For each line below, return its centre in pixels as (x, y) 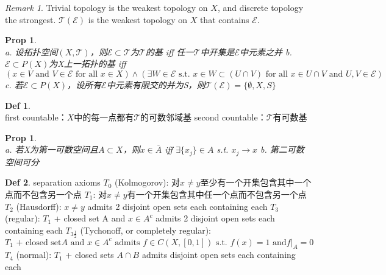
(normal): (34, 255)
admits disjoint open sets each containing (219, 255)
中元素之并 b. (266, 51)
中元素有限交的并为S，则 (156, 84)
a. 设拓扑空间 (31, 51)
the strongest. (30, 19)
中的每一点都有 (104, 117)
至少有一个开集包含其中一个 (256, 182)
